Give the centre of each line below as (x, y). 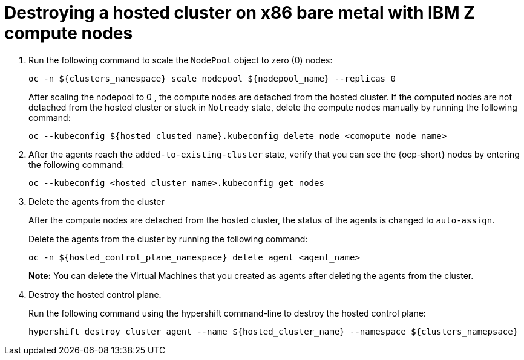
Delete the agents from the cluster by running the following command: (168, 239)
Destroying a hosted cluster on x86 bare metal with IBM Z (240, 13)
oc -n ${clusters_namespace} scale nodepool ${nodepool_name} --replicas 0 (212, 78)
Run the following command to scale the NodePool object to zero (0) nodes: (181, 60)
